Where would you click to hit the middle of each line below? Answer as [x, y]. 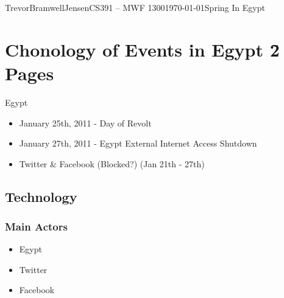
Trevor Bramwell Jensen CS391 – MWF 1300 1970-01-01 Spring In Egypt [135, 7]
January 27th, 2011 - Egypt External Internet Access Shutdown [138, 143]
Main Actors [36, 226]
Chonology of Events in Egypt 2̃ [142, 49]
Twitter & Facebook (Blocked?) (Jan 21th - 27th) [112, 163]
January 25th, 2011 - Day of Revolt [85, 123]
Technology [41, 196]
